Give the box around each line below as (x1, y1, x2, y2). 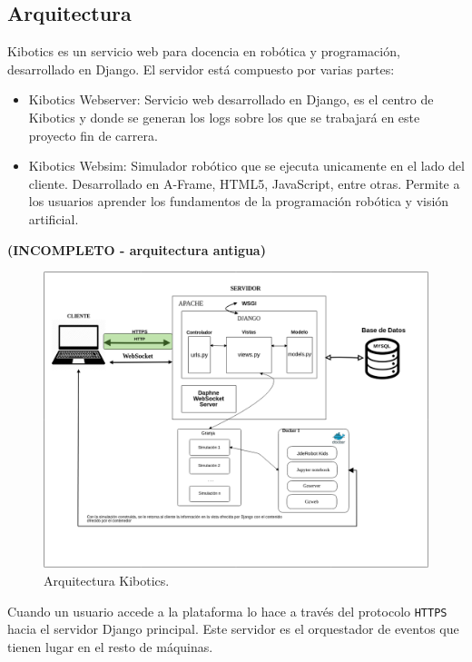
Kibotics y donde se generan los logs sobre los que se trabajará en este (28, 107, 420, 126)
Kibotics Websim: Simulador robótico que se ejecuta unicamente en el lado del (28, 156, 465, 175)
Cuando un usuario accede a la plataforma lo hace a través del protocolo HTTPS (7, 601, 447, 620)
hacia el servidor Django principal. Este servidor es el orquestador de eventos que (7, 619, 459, 638)
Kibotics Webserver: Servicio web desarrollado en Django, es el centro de (28, 90, 434, 109)
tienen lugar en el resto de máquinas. (7, 637, 213, 656)
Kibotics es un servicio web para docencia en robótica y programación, (7, 42, 400, 61)
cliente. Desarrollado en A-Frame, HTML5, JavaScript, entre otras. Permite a (28, 173, 460, 193)
